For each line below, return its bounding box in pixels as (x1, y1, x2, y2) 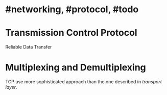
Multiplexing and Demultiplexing (5, 62, 147, 74)
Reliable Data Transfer (5, 44, 52, 50)
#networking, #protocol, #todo (5, 4, 139, 15)
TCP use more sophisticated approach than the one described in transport (5, 79, 162, 85)
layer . (5, 84, 17, 90)
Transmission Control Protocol (5, 27, 137, 39)
